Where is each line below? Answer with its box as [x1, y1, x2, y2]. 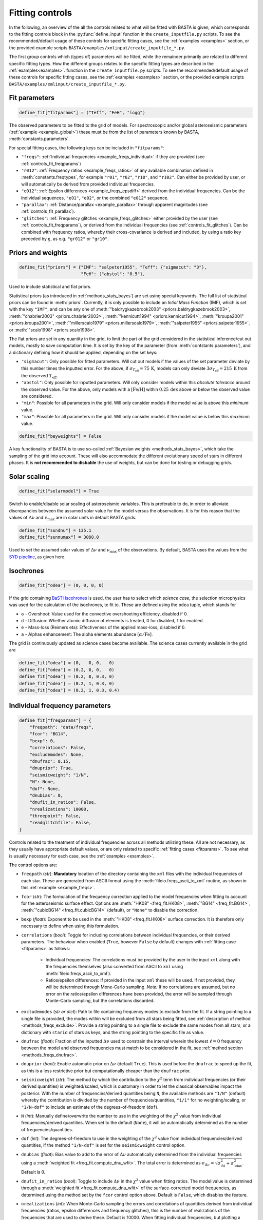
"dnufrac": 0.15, [29, 758, 71, 764]
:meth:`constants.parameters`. [9, 136, 70, 142]
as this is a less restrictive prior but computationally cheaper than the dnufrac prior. [21, 1068, 191, 1074]
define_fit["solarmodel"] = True [19, 488, 99, 494]
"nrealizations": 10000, [29, 806, 89, 812]
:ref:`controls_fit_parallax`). [21, 208, 75, 214]
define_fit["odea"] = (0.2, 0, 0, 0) [19, 667, 114, 672]
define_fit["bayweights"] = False [19, 433, 102, 439]
